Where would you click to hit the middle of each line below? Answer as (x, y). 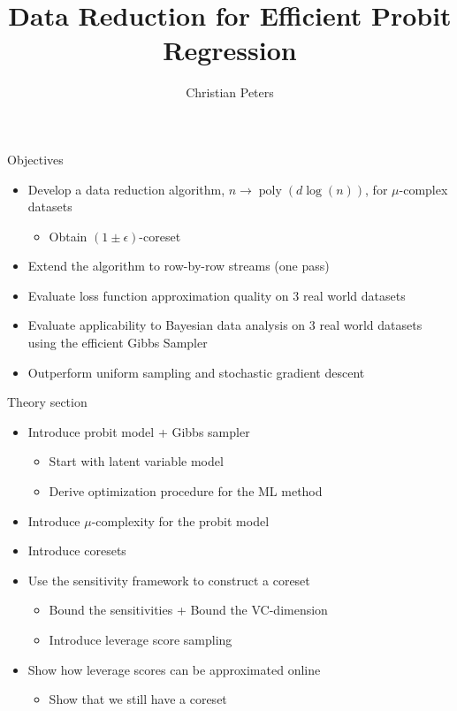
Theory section (47, 402)
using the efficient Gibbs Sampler (118, 343)
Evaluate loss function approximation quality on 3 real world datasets (217, 295)
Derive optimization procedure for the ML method (186, 491)
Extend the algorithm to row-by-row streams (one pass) (179, 266)
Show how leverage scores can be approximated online (174, 669)
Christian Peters (230, 92)
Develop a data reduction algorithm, (126, 189)
